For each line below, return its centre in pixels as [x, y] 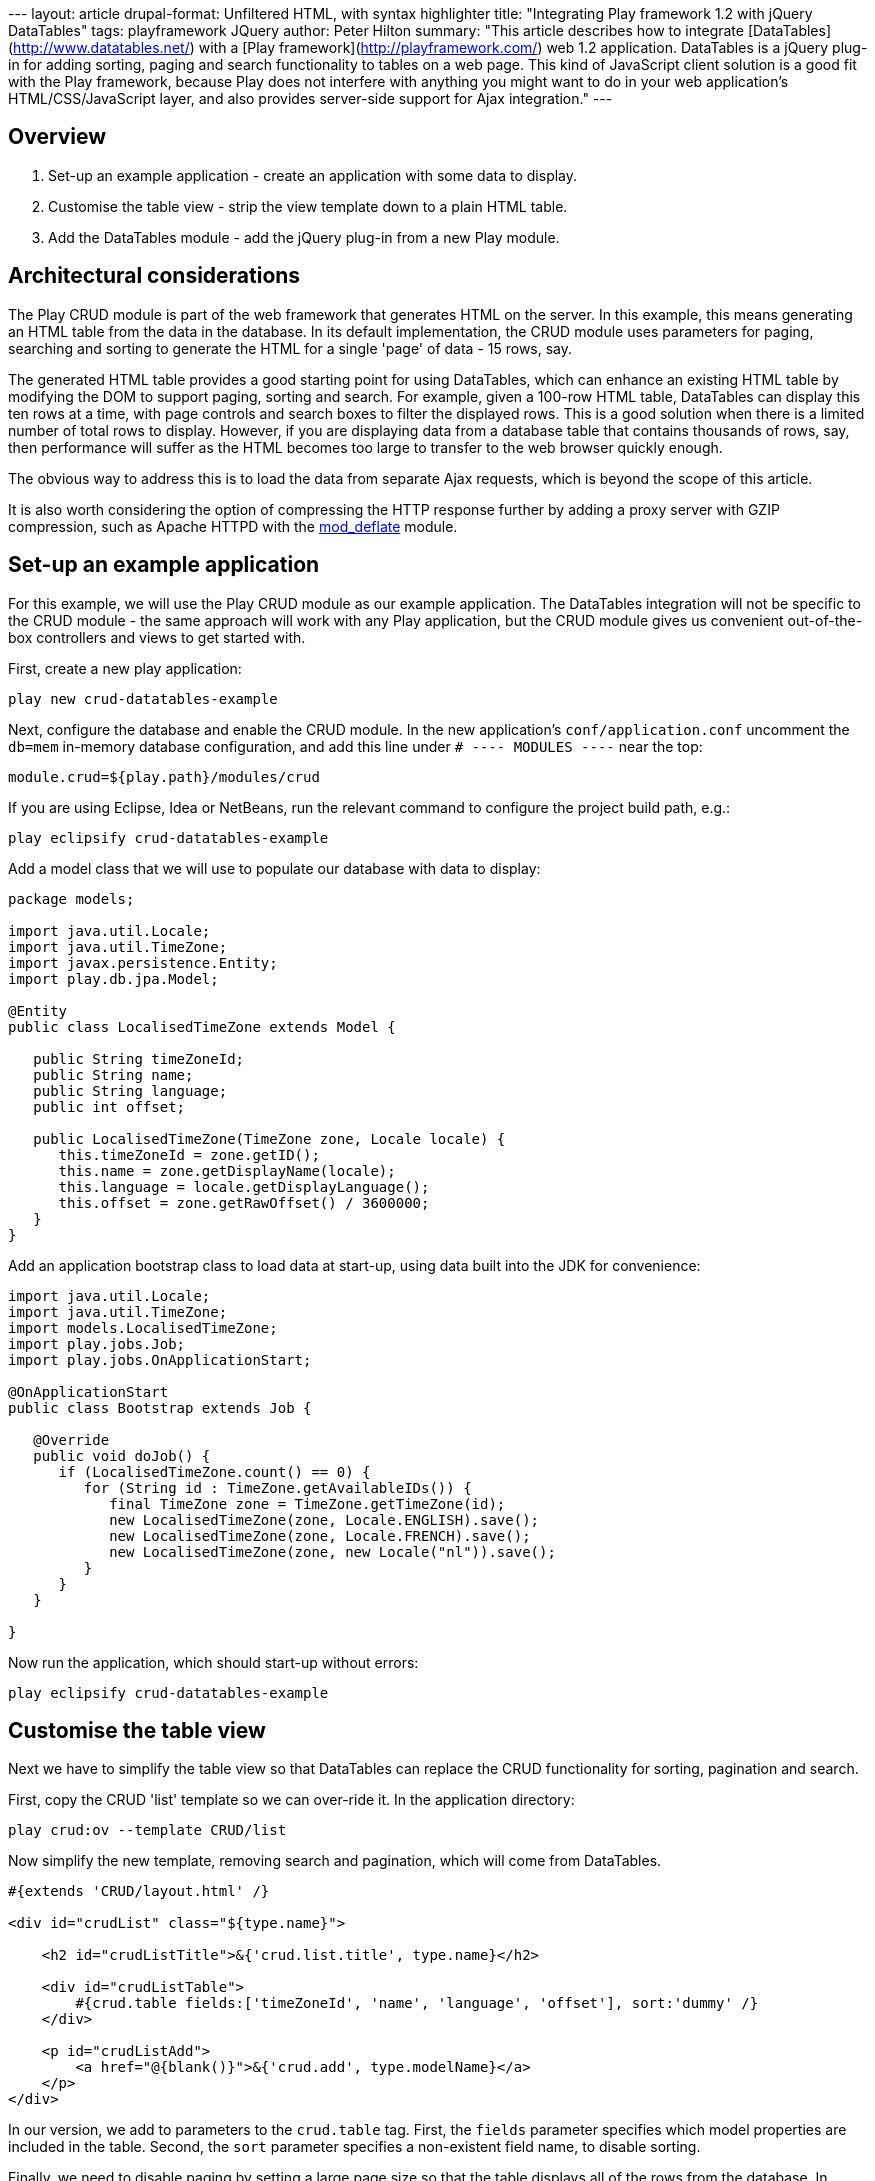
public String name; [113, 1074]
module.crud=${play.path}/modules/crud [164, 776]
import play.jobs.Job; [97, 1343]
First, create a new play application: [125, 668]
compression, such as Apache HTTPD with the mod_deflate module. [233, 526]
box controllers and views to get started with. [157, 637]
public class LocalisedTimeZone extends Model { [202, 1026]
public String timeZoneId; [139, 1058]
